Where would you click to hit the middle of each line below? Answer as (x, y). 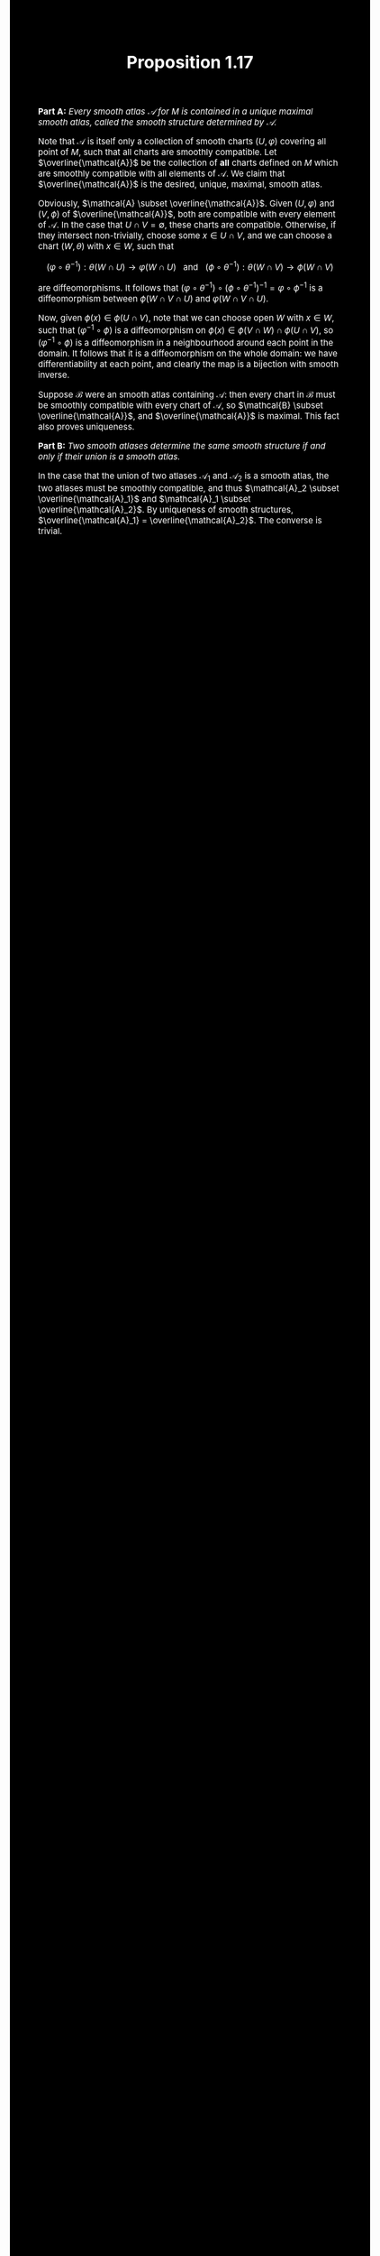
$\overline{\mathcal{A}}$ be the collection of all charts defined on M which (188, 163)
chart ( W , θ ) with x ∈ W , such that (106, 246)
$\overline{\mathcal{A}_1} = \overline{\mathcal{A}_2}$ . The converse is (180, 520)
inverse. (54, 375)
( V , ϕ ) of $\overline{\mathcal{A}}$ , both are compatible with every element (187, 214)
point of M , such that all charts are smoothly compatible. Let (158, 152)
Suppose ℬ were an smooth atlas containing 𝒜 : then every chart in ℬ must (187, 395)
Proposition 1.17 (190, 62)
